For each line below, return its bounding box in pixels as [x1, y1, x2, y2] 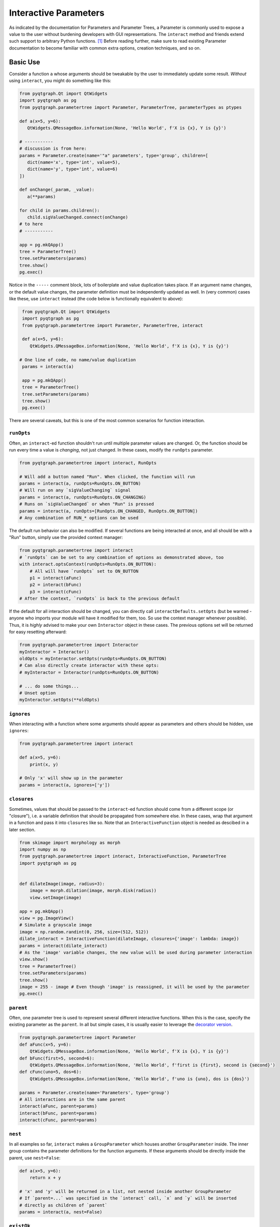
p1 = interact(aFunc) [29, 575, 82, 581]
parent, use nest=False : [9, 1155, 61, 1161]
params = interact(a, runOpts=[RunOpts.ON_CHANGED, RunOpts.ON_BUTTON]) [19, 508, 198, 514]
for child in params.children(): [19, 208, 100, 213]
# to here [19, 221, 43, 227]
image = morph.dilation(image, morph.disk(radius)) [29, 888, 157, 893]
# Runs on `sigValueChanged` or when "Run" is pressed [19, 501, 154, 507]
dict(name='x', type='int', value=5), [27, 160, 121, 165]
